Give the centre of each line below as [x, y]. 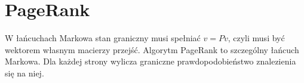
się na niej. [24, 73]
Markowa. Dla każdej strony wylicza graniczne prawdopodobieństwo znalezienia [151, 61]
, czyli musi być [256, 38]
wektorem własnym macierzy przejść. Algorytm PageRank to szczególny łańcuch [152, 49]
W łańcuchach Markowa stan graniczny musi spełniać [103, 38]
